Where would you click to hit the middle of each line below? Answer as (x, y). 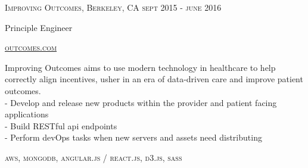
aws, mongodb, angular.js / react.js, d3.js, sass (94, 157)
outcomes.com (31, 47)
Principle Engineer (39, 27)
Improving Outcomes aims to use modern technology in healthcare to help (140, 67)
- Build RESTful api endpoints (61, 125)
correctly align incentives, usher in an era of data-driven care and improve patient (154, 79)
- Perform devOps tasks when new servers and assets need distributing (133, 137)
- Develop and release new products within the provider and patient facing (141, 102)
